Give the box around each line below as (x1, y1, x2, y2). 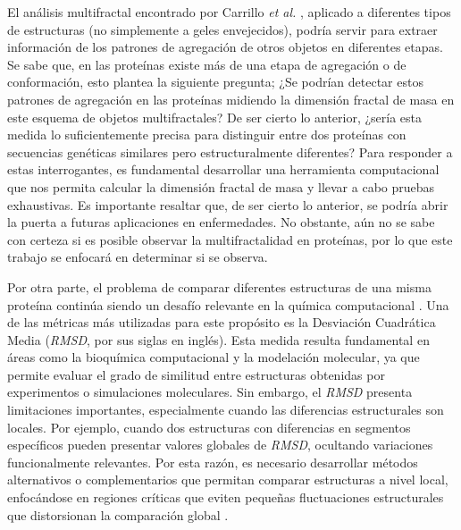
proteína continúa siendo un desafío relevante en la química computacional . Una (7, 295, 449, 314)
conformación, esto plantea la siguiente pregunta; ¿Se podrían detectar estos (7, 72, 423, 91)
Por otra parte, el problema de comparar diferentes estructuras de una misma (7, 277, 432, 296)
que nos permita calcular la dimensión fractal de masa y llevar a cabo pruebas (7, 177, 435, 196)
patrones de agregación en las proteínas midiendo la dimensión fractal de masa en (7, 89, 455, 108)
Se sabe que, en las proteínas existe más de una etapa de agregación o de (7, 55, 407, 73)
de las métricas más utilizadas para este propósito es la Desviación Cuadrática (7, 313, 436, 332)
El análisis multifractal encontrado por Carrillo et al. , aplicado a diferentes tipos (7, 3, 451, 21)
